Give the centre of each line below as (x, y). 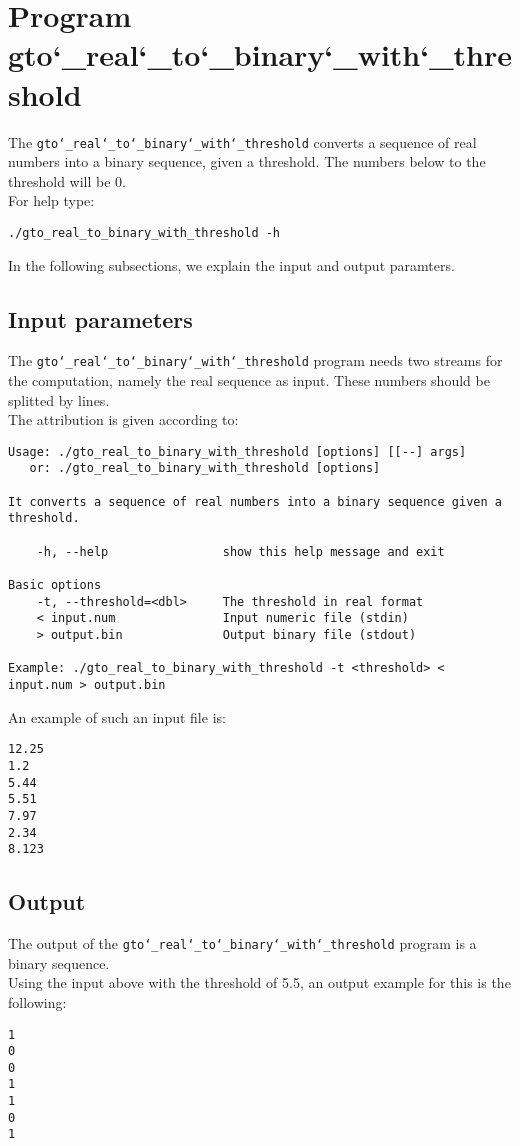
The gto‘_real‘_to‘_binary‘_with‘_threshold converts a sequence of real (242, 141)
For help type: (51, 200)
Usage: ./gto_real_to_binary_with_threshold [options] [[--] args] (237, 451)
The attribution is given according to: (123, 419)
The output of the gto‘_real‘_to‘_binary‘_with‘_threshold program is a (242, 943)
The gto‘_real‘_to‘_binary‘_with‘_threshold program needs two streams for (255, 360)
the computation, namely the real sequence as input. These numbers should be (249, 380)
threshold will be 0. (67, 180)
